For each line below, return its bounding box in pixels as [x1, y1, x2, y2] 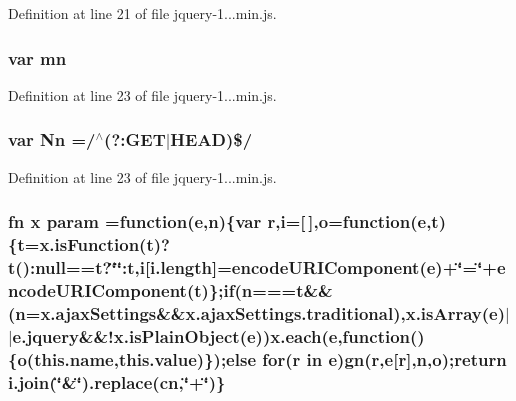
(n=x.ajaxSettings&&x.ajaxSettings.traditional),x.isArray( [8, 300, 490, 325]
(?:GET [104, 127, 166, 152]
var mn [8, 45, 67, 70]
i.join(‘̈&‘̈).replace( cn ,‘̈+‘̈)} [8, 369, 226, 394]
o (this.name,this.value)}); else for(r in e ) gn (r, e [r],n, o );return [17, 346, 507, 371]
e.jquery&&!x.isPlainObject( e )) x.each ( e [12, 323, 338, 348]
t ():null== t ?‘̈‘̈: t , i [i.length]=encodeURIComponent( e [8, 255, 436, 280]
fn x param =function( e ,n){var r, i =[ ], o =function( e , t [8, 209, 439, 234]
